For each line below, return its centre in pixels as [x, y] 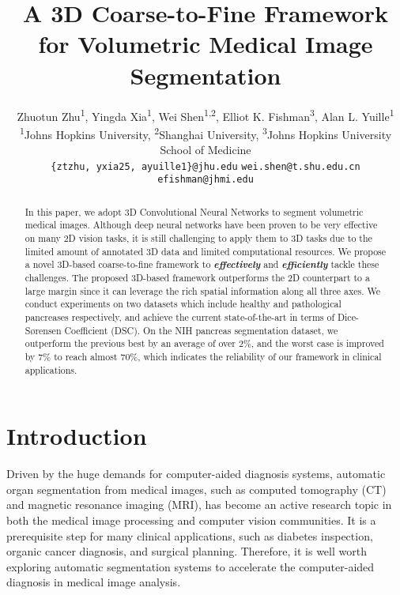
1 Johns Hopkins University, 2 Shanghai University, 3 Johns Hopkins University [206, 133]
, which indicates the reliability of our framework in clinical [260, 356]
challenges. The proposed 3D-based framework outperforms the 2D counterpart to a [197, 277]
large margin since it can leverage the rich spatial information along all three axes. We [203, 290]
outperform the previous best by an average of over [130, 343]
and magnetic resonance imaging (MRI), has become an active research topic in [199, 505]
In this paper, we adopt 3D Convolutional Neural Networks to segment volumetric [194, 211]
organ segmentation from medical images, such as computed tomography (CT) [196, 489]
